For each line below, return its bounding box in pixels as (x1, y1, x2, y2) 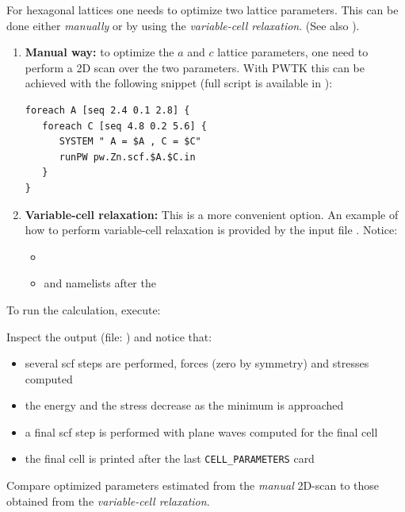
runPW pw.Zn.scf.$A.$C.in (59, 151, 196, 163)
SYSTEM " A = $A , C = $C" (59, 136, 201, 148)
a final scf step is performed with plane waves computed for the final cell (25, 423, 378, 440)
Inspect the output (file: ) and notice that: (6, 328, 212, 345)
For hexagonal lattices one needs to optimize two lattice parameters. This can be (6, 2, 399, 17)
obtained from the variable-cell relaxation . (6, 492, 210, 509)
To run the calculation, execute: (6, 301, 161, 318)
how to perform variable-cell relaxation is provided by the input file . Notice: (25, 221, 398, 238)
